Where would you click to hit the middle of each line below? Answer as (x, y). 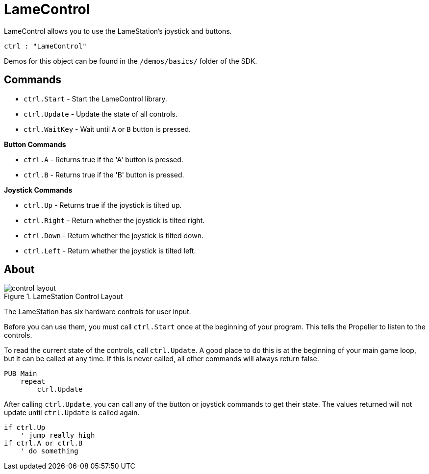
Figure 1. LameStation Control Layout (63, 297)
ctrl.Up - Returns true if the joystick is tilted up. (103, 205)
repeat (33, 382)
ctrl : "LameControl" (45, 46)
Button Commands (35, 144)
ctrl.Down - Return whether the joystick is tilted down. (114, 235)
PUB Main (21, 374)
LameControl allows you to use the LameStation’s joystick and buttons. (118, 31)
